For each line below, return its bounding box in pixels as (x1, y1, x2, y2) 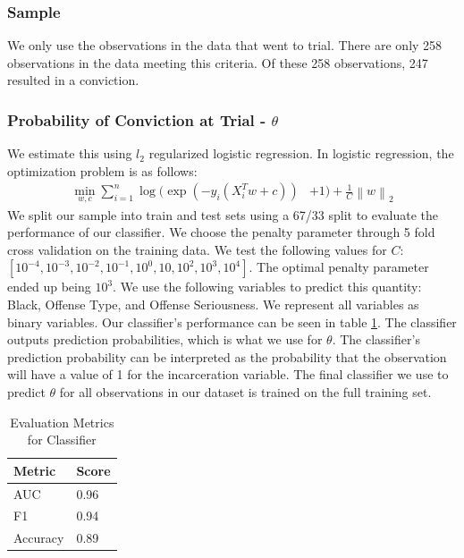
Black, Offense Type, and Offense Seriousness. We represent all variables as (7, 295, 419, 314)
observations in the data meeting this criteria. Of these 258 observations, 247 (7, 53, 428, 72)
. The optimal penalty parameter (249, 258, 429, 276)
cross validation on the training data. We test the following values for (7, 240, 387, 258)
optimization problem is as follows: (7, 161, 198, 180)
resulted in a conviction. (7, 71, 139, 89)
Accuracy (13, 528, 64, 547)
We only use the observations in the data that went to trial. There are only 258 (7, 36, 443, 55)
